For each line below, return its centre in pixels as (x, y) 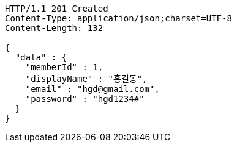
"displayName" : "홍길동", (86, 79)
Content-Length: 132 (54, 28)
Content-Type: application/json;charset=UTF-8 (118, 18)
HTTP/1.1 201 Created (57, 9)
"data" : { (41, 57)
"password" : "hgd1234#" (85, 99)
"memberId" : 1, (64, 67)
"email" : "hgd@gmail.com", (92, 89)
